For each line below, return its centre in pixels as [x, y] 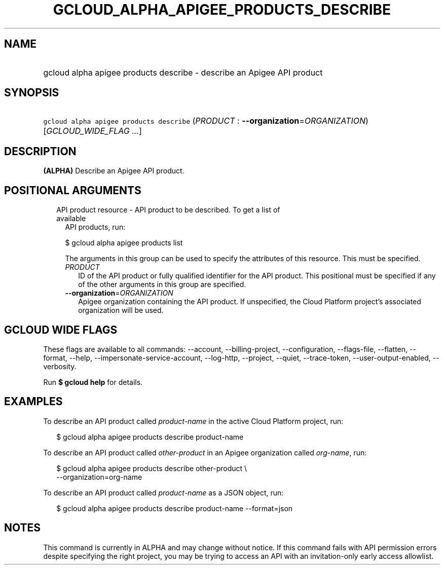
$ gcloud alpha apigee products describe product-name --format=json [175, 508]
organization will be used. [121, 310]
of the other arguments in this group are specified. [162, 284]
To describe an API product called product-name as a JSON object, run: [163, 492]
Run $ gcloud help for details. [93, 382]
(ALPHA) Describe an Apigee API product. [114, 171]
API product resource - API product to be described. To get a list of [168, 210]
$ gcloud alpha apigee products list [124, 243]
